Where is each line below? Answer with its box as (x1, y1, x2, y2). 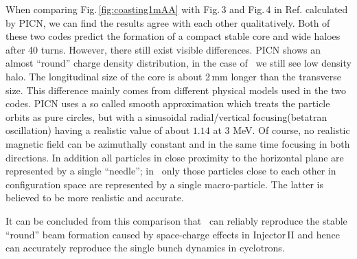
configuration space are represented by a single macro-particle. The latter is (5, 177, 323, 191)
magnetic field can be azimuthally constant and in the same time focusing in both (5, 136, 350, 150)
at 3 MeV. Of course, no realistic (213, 123, 350, 137)
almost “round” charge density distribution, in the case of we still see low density (5, 56, 352, 70)
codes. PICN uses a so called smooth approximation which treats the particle (5, 96, 330, 111)
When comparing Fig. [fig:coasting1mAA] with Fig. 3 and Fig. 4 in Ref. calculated (5, 2, 348, 16)
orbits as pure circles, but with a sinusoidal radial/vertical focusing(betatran (5, 109, 327, 124)
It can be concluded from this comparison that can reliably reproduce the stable (5, 213, 347, 227)
